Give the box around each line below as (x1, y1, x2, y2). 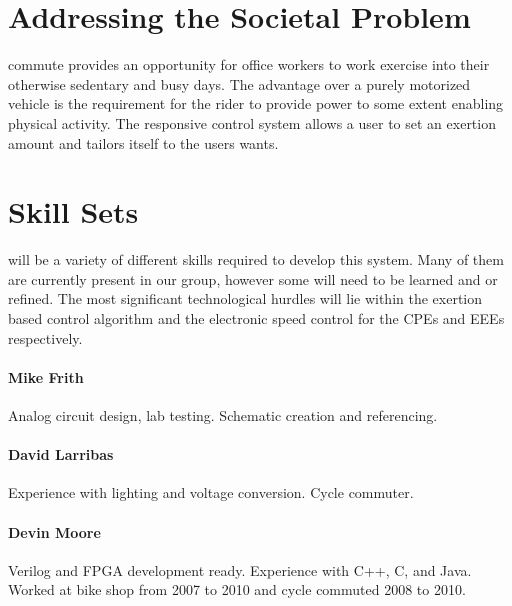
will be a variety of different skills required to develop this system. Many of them (8, 249, 504, 270)
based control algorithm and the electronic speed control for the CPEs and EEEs (8, 308, 505, 328)
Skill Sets (8, 191, 139, 232)
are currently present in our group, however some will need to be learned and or (8, 268, 498, 289)
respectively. (8, 327, 83, 348)
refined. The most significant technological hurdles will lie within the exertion (8, 288, 483, 309)
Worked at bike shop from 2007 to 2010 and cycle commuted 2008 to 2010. (8, 579, 466, 600)
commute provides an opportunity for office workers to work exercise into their (8, 54, 490, 75)
